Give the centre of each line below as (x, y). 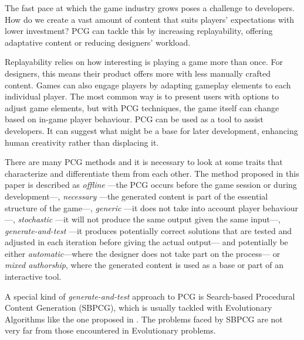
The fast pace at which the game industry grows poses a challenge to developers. (150, 8)
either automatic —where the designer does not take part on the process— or (143, 253)
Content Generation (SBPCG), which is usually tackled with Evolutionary (139, 308)
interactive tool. (33, 277)
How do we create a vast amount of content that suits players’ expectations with (150, 19)
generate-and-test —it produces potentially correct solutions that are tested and (148, 230)
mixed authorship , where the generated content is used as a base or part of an (144, 265)
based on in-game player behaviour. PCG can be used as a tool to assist (134, 119)
